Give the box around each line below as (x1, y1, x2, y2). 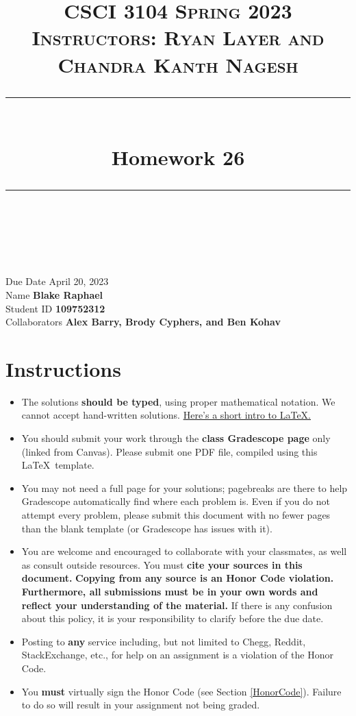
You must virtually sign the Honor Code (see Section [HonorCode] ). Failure (21, 684, 342, 698)
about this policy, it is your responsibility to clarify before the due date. (21, 611, 324, 626)
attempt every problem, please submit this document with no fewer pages (21, 507, 331, 521)
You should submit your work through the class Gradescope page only (21, 431, 331, 445)
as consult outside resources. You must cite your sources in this (21, 557, 303, 571)
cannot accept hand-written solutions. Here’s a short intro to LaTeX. (21, 408, 311, 422)
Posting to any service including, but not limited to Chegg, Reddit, (21, 634, 306, 648)
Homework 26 (111, 143, 245, 171)
